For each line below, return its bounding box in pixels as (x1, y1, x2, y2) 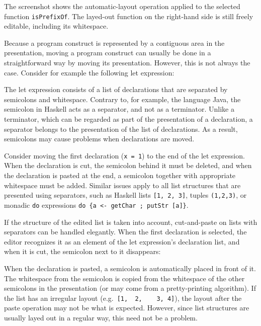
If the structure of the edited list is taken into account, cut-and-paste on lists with (4, 216, 257, 227)
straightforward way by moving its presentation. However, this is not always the (4, 57, 250, 68)
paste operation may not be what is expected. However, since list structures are (4, 302, 249, 313)
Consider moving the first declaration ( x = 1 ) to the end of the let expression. (4, 150, 245, 160)
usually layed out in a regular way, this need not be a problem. (4, 312, 198, 322)
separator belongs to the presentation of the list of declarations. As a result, (4, 123, 238, 134)
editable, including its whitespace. (4, 21, 109, 31)
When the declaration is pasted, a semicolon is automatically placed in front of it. (4, 263, 256, 273)
